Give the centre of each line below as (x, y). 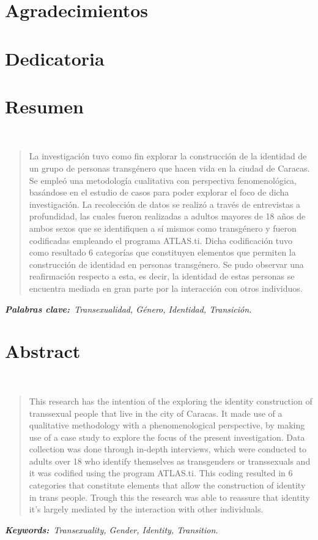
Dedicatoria (55, 58)
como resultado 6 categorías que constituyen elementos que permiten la (162, 252)
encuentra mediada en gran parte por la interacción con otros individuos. (166, 288)
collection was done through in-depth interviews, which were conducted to (168, 449)
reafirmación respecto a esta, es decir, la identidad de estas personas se (162, 276)
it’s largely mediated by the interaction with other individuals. (146, 509)
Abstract (43, 351)
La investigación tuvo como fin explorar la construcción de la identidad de (168, 156)
